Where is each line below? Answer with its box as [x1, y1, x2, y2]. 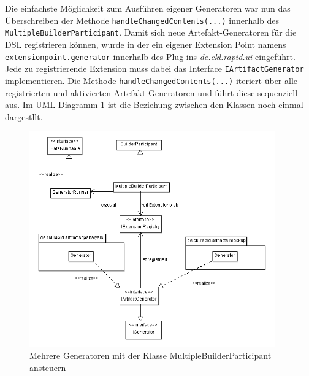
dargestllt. [5, 110, 43, 123]
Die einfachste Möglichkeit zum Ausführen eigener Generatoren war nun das [5, 2, 291, 15]
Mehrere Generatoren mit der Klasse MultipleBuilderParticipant [29, 349, 272, 362]
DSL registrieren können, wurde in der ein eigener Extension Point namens [5, 38, 286, 51]
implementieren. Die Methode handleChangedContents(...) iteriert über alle [5, 74, 297, 86]
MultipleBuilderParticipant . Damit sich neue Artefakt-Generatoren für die [5, 26, 297, 39]
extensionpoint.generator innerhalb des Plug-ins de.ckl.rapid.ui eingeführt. [5, 50, 296, 63]
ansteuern [29, 361, 66, 374]
